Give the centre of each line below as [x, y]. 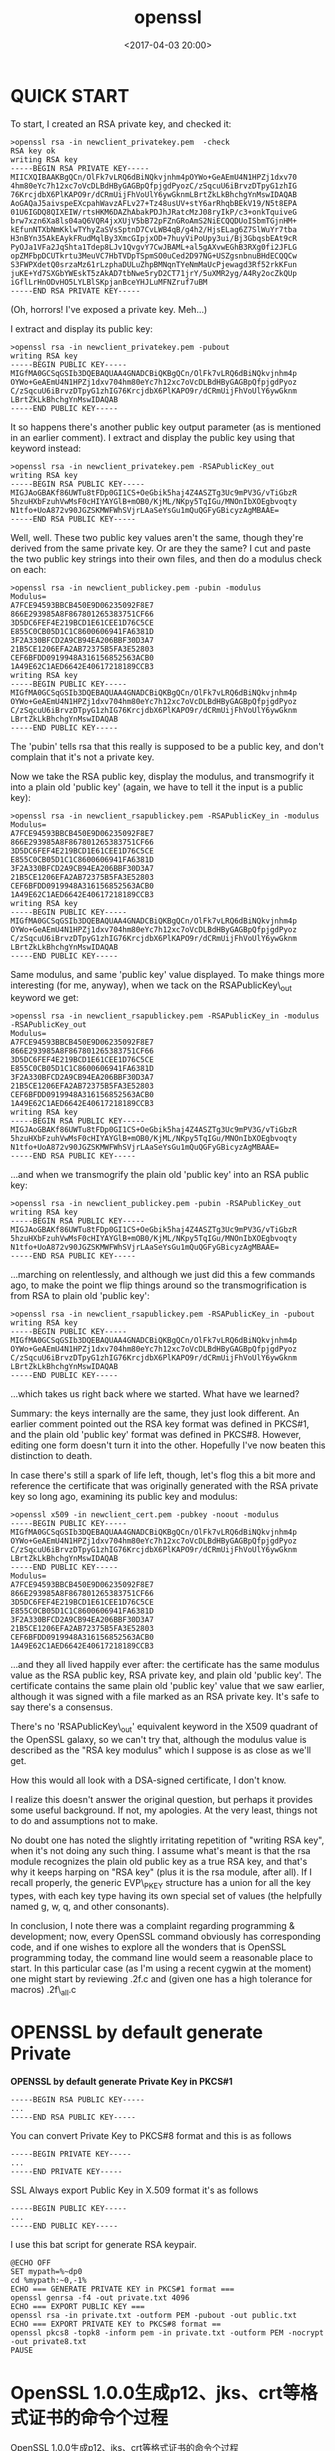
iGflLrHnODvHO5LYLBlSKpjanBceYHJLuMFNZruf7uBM [109, 282]
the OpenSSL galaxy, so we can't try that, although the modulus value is [158, 1740]
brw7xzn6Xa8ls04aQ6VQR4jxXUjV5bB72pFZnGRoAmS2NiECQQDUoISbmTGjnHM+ [154, 221]
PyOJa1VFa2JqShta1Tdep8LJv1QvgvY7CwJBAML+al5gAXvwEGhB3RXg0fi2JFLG [154, 247]
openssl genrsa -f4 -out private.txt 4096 [100, 2297]
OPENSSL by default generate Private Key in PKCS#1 [121, 2081]
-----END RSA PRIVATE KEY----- [75, 291]
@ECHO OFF [31, 2262]
